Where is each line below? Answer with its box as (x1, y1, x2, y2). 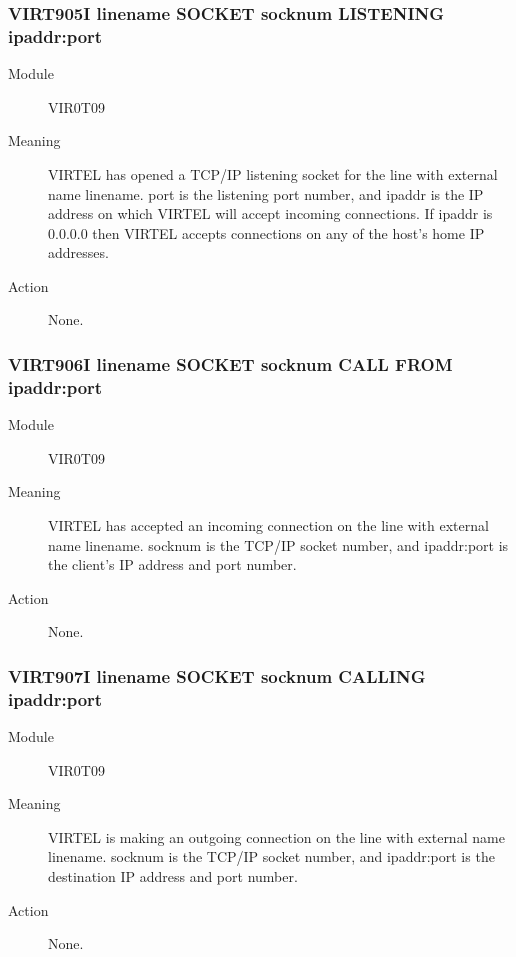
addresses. (48, 242, 109, 263)
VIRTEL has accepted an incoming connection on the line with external (48, 515, 489, 535)
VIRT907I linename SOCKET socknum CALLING (8, 663, 426, 688)
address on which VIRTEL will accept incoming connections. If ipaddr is (48, 203, 493, 224)
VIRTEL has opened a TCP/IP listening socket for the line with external (48, 163, 498, 184)
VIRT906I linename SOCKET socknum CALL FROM (8, 352, 453, 376)
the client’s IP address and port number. (48, 554, 297, 575)
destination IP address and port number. (48, 866, 298, 887)
